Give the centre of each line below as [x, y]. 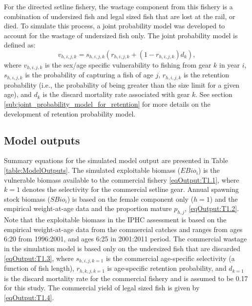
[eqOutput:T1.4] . [29, 297]
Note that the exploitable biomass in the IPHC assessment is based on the [115, 220]
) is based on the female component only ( [130, 199]
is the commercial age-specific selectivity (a [170, 258]
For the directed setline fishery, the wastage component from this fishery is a [118, 6]
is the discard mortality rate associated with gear [116, 94]
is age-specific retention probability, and [167, 268]
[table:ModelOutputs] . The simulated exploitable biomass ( [92, 170]
